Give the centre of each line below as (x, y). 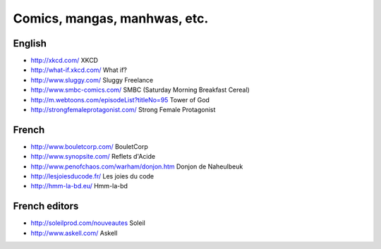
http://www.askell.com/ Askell (74, 233)
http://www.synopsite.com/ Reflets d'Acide (93, 157)
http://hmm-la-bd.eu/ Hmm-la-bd (79, 186)
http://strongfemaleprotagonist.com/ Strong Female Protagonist (123, 110)
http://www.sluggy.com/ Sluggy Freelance (92, 80)
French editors (46, 206)
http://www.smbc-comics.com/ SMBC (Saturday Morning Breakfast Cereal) (140, 90)
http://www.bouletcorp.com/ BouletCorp (89, 146)
